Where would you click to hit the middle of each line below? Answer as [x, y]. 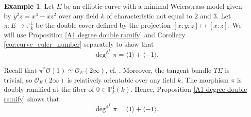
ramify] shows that [32, 98]
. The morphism [205, 79]
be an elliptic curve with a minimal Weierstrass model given [153, 6]
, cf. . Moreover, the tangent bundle [159, 70]
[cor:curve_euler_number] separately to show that [79, 44]
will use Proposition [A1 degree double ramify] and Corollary [95, 34]
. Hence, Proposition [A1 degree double [189, 89]
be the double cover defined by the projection [103, 25]
